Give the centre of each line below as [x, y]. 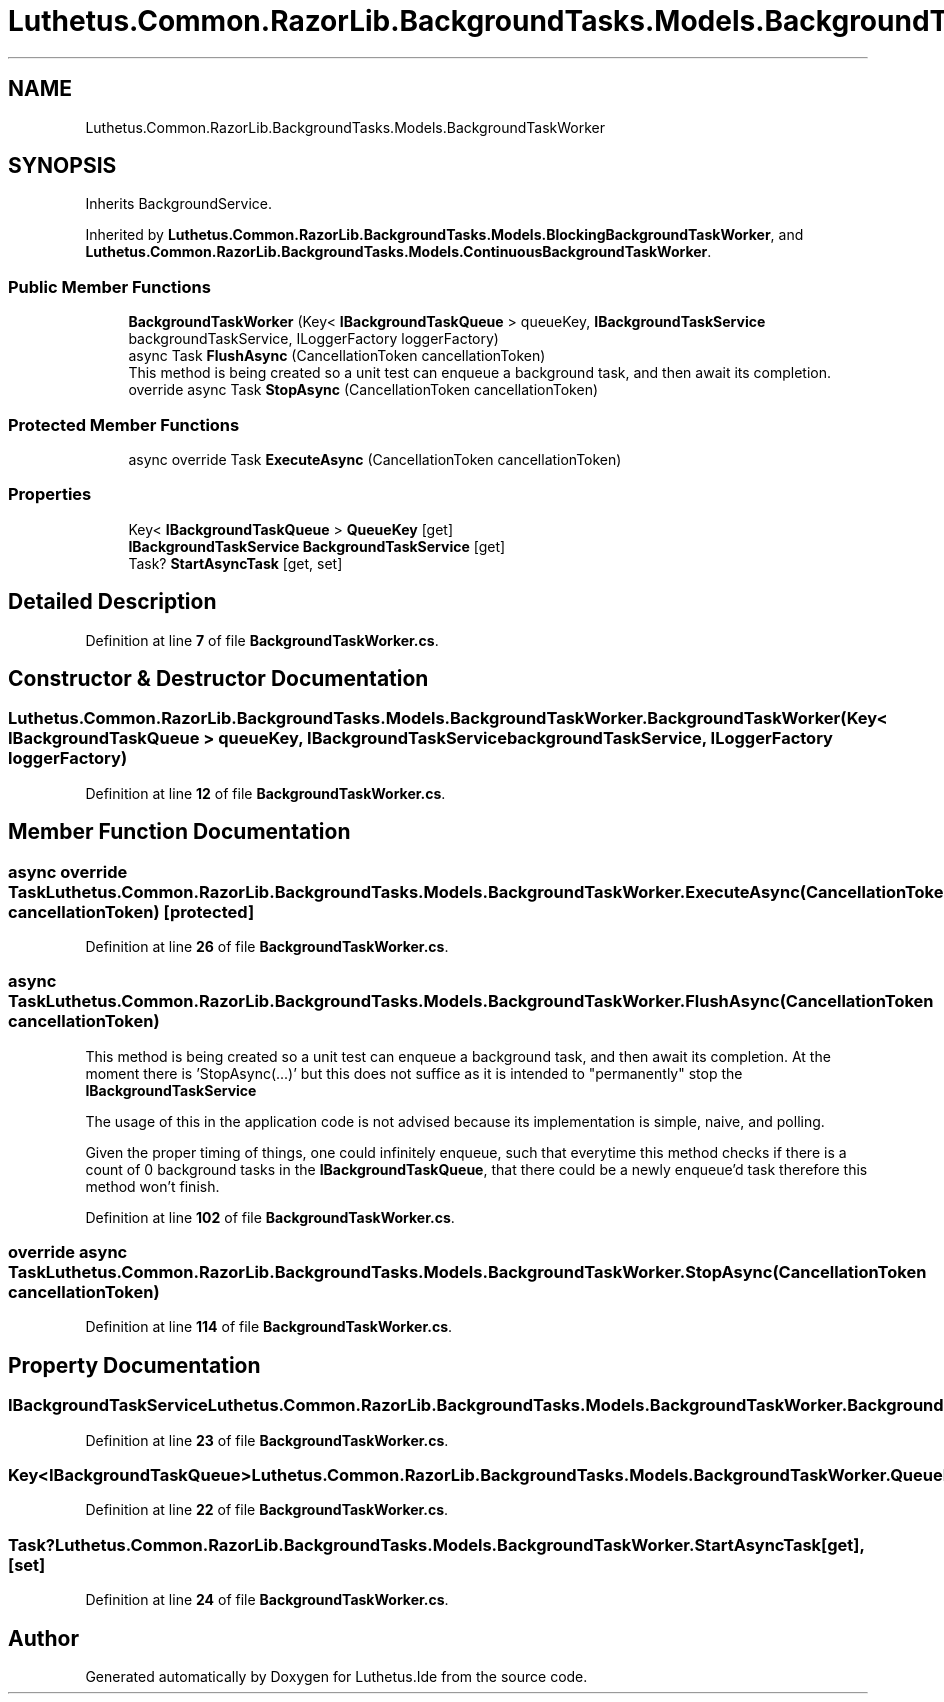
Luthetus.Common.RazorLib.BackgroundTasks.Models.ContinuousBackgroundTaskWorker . [398, 252]
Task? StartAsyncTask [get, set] [235, 563]
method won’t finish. [152, 1186]
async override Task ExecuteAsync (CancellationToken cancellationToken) [375, 459]
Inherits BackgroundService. [179, 204]
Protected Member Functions [124, 424]
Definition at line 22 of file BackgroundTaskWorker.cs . [267, 1510]
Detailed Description [112, 602]
